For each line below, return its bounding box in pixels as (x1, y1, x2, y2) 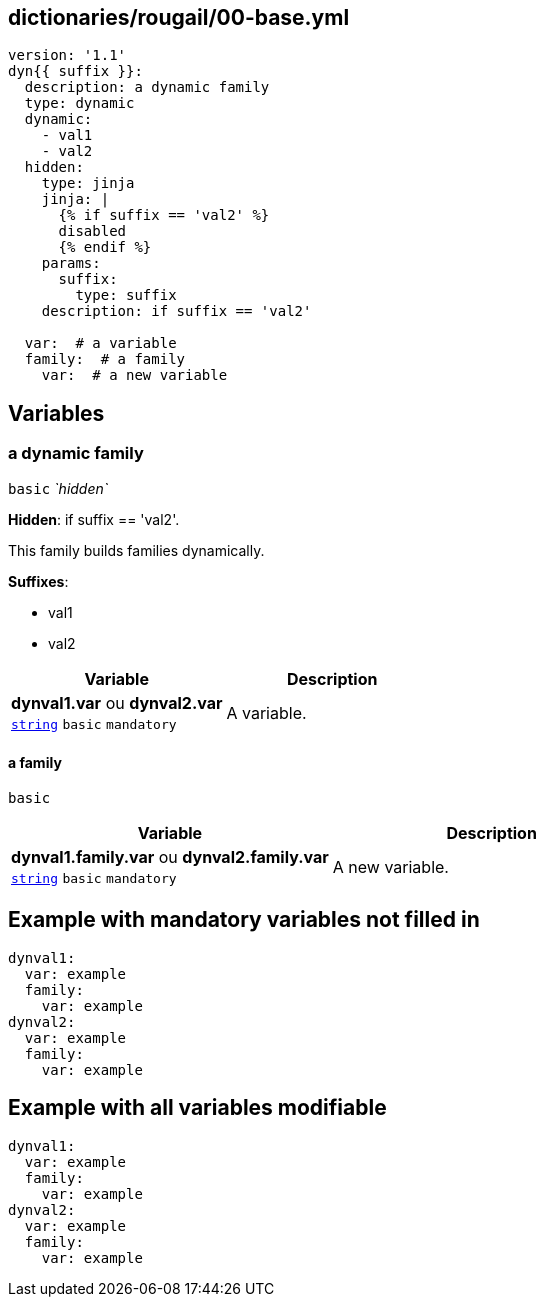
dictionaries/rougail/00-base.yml (8, 5, 350, 30)
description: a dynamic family (24, 79, 270, 96)
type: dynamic (24, 95, 135, 112)
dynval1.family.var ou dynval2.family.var (11, 846, 329, 867)
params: (41, 255, 101, 272)
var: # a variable (24, 335, 177, 352)
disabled (58, 223, 127, 240)
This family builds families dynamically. (8, 541, 265, 559)
